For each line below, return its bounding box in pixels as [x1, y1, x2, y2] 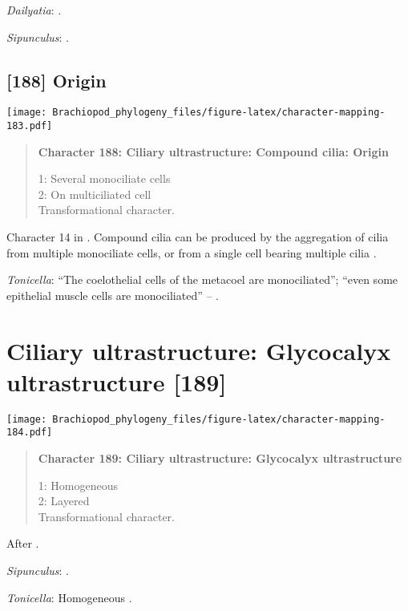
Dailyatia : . [6, 2, 62, 18]
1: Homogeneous [38, 476, 119, 493]
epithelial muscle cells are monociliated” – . [6, 286, 220, 303]
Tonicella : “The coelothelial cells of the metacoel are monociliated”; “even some [6, 271, 398, 288]
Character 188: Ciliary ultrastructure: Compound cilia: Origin [38, 143, 389, 160]
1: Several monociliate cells [38, 170, 171, 187]
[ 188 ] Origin [6, 67, 107, 92]
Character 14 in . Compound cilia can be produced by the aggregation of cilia [6, 229, 389, 245]
